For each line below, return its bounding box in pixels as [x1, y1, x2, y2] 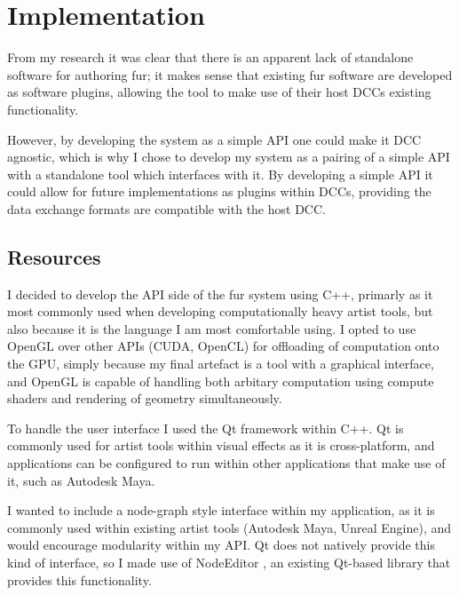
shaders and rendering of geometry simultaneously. [7, 389, 282, 408]
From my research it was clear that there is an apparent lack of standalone [7, 48, 414, 67]
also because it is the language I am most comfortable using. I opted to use [7, 319, 416, 337]
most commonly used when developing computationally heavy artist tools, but [7, 302, 433, 321]
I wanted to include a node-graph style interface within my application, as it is [7, 501, 435, 520]
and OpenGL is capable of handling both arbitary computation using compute [7, 371, 434, 390]
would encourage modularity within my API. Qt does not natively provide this [7, 535, 435, 554]
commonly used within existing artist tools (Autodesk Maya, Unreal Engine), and [7, 518, 452, 536]
